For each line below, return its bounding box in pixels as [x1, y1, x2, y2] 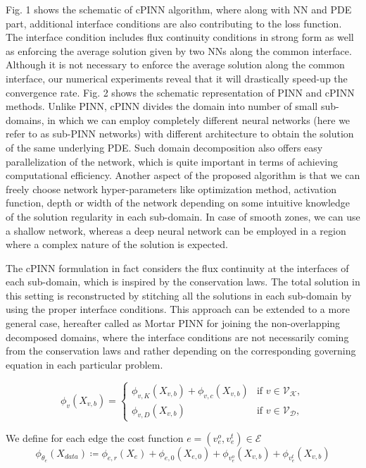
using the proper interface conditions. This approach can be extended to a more [6, 302, 350, 316]
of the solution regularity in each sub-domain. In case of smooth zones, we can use [6, 209, 360, 223]
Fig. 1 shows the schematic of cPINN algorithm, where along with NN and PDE [6, 2, 352, 16]
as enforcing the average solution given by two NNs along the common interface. [6, 43, 352, 58]
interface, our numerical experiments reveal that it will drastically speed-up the [6, 70, 348, 85]
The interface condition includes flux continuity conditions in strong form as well [6, 30, 354, 44]
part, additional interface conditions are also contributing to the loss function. [6, 16, 342, 30]
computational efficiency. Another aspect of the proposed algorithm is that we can [6, 168, 360, 183]
